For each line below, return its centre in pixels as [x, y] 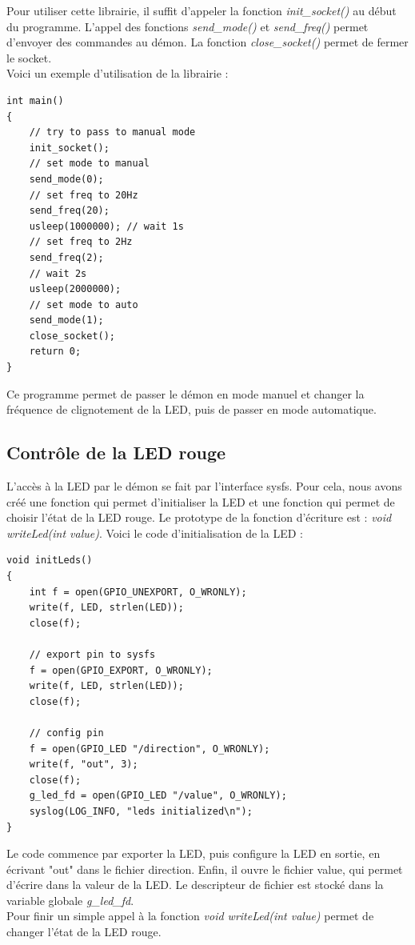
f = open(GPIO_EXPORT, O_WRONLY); [121, 670]
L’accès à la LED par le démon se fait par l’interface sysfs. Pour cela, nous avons [204, 486]
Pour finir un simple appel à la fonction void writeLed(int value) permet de [190, 916]
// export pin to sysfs [92, 654]
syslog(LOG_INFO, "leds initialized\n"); [141, 811]
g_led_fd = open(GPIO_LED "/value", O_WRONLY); [158, 796]
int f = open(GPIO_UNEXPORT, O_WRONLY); [138, 592]
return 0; [55, 352]
